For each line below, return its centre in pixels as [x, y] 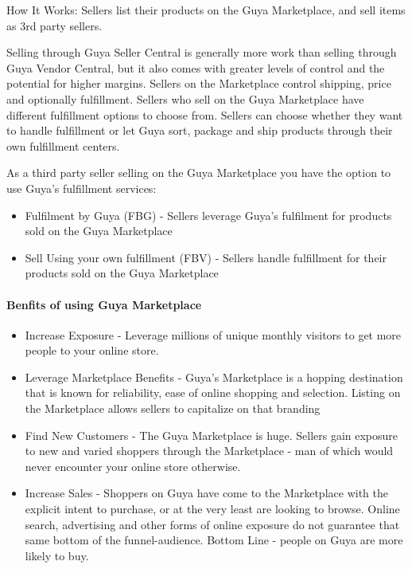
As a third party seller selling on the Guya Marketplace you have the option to [199, 173]
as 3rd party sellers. [54, 25]
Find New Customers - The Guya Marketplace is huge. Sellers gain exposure [212, 435]
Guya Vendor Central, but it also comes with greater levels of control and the [196, 67]
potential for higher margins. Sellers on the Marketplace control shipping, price [199, 83]
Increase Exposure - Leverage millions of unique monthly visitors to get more [213, 334]
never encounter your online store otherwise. [133, 466]
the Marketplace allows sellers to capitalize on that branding [173, 408]
